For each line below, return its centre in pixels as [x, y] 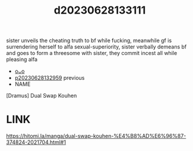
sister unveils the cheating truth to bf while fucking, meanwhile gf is [89, 41]
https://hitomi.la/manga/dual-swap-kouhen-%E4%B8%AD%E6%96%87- [96, 136]
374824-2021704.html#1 [36, 142]
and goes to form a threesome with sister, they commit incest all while [92, 53]
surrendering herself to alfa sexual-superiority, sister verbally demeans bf [96, 47]
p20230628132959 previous [50, 78]
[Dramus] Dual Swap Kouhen [42, 96]
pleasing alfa [22, 59]
